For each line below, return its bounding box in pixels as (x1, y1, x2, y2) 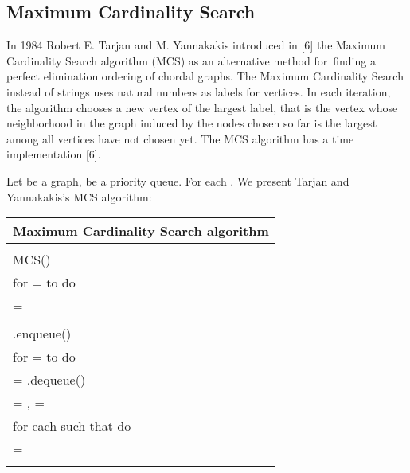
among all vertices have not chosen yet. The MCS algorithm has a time (6, 130, 354, 147)
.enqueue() (13, 324, 72, 343)
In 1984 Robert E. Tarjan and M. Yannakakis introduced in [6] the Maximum (6, 37, 385, 53)
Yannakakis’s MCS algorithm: (6, 188, 152, 205)
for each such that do (13, 416, 131, 436)
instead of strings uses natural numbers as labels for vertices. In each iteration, (6, 83, 391, 100)
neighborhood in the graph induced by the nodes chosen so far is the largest (6, 115, 377, 131)
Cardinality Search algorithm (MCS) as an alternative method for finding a (6, 52, 376, 68)
